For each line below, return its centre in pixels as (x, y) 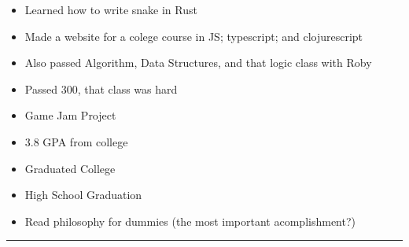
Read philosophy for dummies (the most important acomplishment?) (190, 221)
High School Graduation (83, 195)
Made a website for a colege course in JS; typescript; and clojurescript (194, 36)
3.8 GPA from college (76, 141)
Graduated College (70, 168)
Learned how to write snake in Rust (111, 9)
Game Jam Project (70, 115)
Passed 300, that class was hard (101, 88)
